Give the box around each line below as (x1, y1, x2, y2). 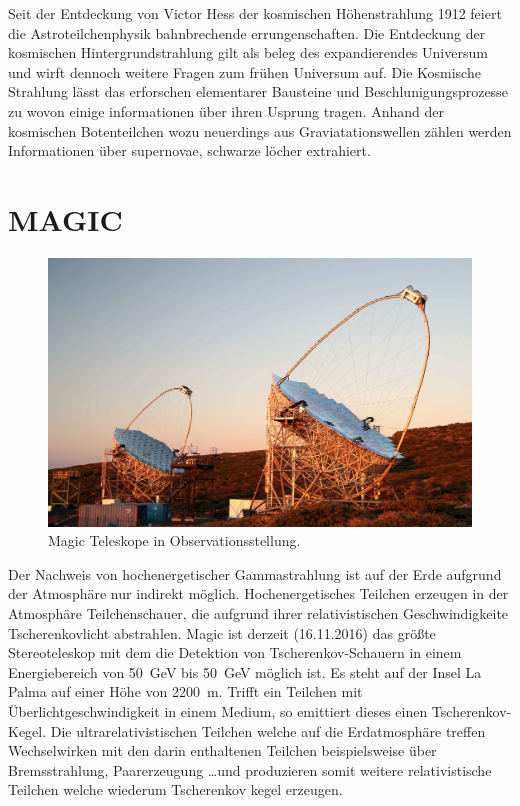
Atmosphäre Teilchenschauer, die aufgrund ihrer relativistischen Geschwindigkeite (8, 602, 509, 623)
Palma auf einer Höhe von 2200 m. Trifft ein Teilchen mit (8, 681, 363, 702)
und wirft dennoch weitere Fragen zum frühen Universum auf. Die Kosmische (8, 61, 481, 82)
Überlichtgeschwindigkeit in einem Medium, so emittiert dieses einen (8, 700, 428, 721)
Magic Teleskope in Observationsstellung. (48, 530, 301, 551)
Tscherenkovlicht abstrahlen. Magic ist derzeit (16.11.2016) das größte (8, 622, 436, 643)
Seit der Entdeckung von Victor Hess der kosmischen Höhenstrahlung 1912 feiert (8, 3, 502, 23)
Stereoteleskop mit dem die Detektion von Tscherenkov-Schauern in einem (8, 642, 462, 663)
